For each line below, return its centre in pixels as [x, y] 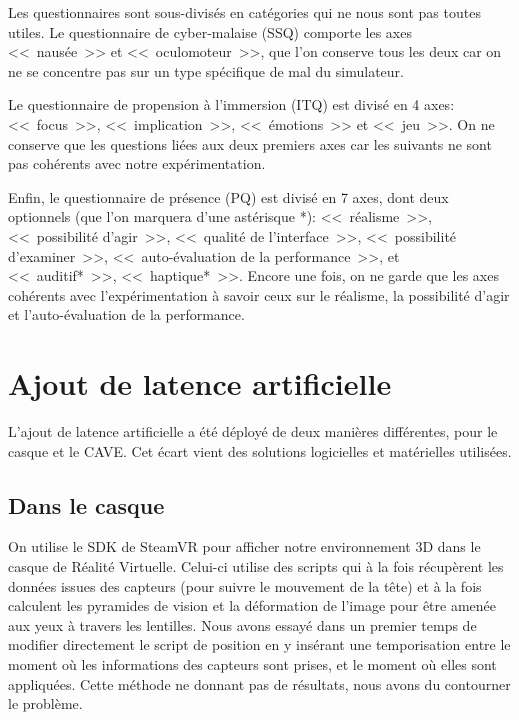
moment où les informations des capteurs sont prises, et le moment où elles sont [252, 663]
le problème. [45, 703]
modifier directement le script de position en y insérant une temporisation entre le [259, 644]
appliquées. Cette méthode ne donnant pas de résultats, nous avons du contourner [259, 683]
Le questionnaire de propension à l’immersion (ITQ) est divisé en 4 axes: [231, 104]
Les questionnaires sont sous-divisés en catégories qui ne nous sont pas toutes [244, 12]
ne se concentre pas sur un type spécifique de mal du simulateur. [206, 70]
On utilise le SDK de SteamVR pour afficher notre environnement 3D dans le [244, 546]
